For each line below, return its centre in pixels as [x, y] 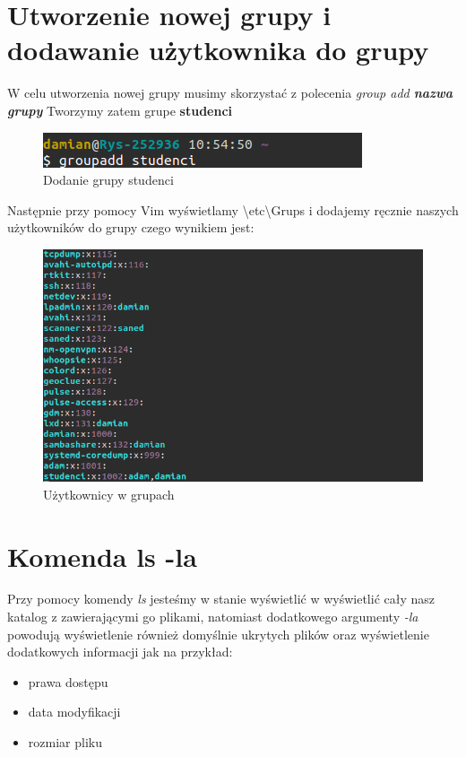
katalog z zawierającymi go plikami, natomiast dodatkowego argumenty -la [213, 617]
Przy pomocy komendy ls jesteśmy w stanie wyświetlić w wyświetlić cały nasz [221, 599]
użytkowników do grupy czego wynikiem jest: [131, 227]
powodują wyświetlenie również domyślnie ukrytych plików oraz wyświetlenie [218, 634]
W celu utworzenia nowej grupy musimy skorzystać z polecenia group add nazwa [230, 93]
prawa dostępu [68, 681]
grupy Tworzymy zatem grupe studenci [120, 110]
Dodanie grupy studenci [108, 180]
